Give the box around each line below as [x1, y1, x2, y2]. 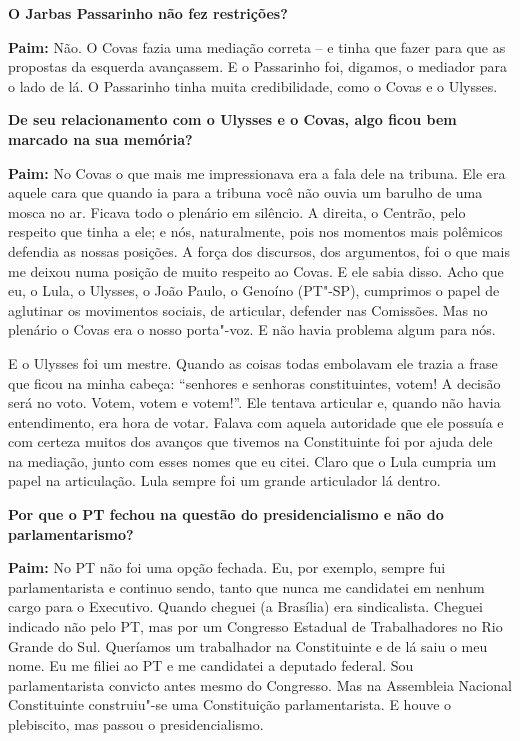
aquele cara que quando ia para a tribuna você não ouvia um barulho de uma [8, 182, 483, 203]
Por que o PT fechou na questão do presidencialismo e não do [8, 504, 444, 525]
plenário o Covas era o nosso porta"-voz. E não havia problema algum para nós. [8, 319, 496, 340]
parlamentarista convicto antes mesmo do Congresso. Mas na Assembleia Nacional [8, 674, 512, 695]
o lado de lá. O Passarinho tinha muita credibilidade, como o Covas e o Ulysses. [8, 75, 498, 96]
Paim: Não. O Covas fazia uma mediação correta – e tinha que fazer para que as [8, 36, 506, 57]
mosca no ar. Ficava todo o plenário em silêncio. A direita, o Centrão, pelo [8, 201, 466, 222]
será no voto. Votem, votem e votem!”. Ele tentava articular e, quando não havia [8, 392, 501, 413]
